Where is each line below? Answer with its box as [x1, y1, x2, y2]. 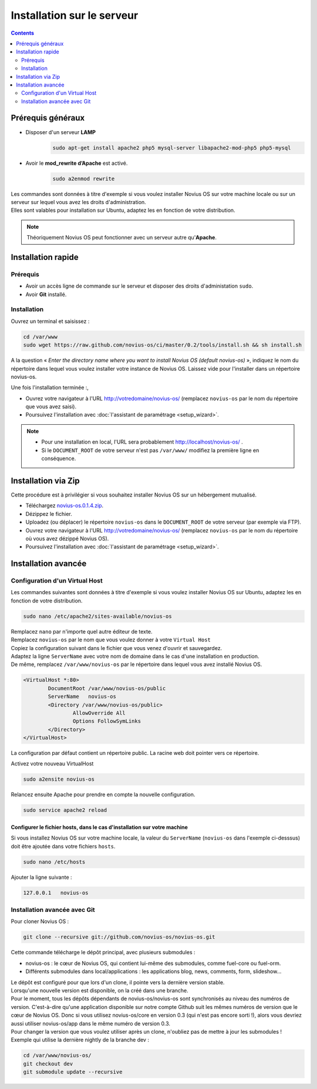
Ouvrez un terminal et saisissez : [11, 318, 90, 325]
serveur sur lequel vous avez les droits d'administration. [11, 198, 146, 205]
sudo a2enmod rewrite [52, 175, 115, 182]
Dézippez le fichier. [25, 510, 73, 517]
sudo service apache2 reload [23, 807, 107, 814]
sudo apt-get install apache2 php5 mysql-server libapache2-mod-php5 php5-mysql [52, 144, 291, 151]
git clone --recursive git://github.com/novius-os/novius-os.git [23, 934, 215, 941]
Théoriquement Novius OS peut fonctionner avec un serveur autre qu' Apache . [26, 234, 217, 241]
